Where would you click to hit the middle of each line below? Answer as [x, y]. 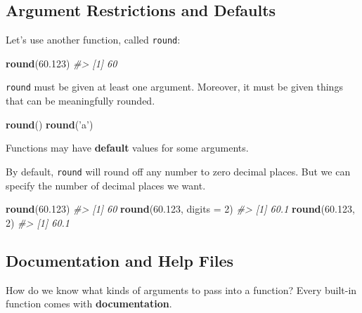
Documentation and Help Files [120, 260]
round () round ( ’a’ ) [50, 124]
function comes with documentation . [89, 304]
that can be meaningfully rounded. [80, 101]
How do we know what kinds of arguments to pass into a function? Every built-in [181, 289]
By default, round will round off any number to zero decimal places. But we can [178, 171]
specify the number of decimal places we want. [106, 185]
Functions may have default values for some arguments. [127, 148]
